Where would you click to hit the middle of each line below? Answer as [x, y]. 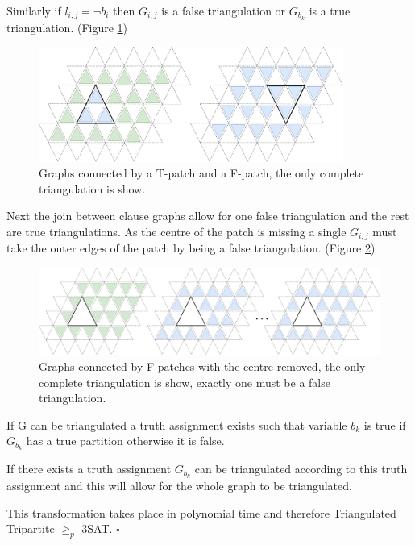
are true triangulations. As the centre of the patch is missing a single [176, 231]
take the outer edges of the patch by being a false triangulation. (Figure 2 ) [191, 248]
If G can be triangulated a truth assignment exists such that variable [177, 424]
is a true [330, 10]
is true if [385, 424]
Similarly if [34, 10]
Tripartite [31, 528]
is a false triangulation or [224, 10]
